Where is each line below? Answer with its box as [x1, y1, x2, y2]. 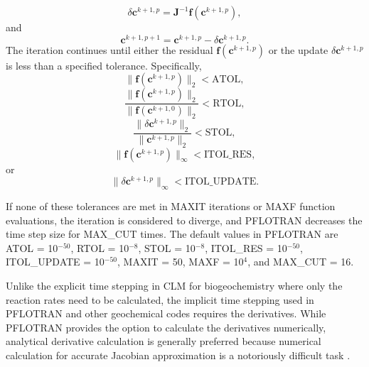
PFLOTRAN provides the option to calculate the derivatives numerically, [6, 319, 326, 334]
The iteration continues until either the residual [6, 42, 213, 57]
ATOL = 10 [6, 240, 58, 255]
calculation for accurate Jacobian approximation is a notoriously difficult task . [6, 348, 351, 363]
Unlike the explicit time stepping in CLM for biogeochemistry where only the [6, 278, 343, 293]
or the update [268, 42, 328, 57]
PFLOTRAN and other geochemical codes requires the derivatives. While [6, 306, 326, 321]
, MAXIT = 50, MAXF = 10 [117, 254, 244, 269]
